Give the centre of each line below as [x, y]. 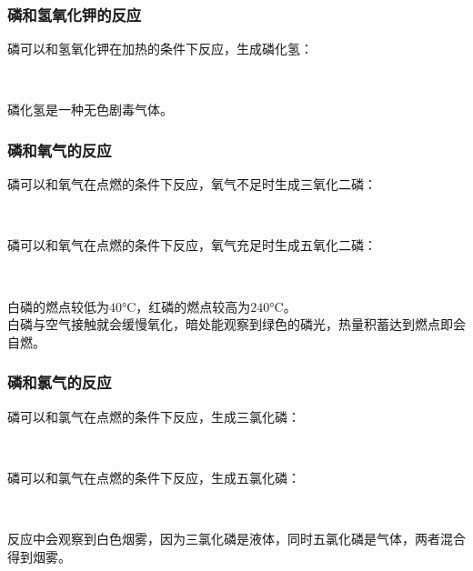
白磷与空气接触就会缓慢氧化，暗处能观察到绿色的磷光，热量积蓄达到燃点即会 [236, 324]
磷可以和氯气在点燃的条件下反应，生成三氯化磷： [154, 416]
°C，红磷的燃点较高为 [186, 306]
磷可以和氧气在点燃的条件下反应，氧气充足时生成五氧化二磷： [192, 245]
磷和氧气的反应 [60, 150]
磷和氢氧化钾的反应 [75, 14]
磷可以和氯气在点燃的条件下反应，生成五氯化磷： [154, 477]
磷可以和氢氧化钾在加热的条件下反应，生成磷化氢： [160, 49]
